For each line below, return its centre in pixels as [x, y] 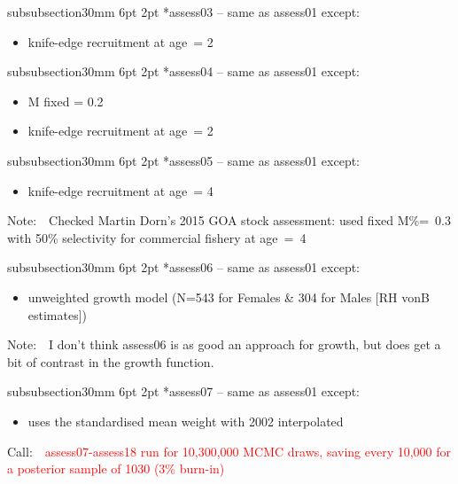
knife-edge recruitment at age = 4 [120, 190]
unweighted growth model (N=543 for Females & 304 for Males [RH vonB [229, 297]
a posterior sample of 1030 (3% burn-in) [116, 468]
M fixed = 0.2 [66, 101]
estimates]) [58, 314]
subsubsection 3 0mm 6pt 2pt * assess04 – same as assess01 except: [184, 71]
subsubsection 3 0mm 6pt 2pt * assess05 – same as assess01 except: [184, 160]
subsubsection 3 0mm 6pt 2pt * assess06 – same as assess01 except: [184, 267]
